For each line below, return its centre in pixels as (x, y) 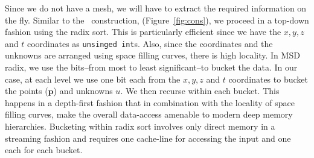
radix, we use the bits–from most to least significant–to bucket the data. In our (151, 67)
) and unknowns (83, 91)
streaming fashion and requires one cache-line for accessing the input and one (148, 138)
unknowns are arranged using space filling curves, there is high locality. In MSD (152, 55)
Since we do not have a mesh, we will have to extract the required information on (156, 8)
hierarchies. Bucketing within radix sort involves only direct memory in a (140, 126)
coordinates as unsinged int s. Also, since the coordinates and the (150, 43)
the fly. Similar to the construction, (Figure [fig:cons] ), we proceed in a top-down (157, 20)
